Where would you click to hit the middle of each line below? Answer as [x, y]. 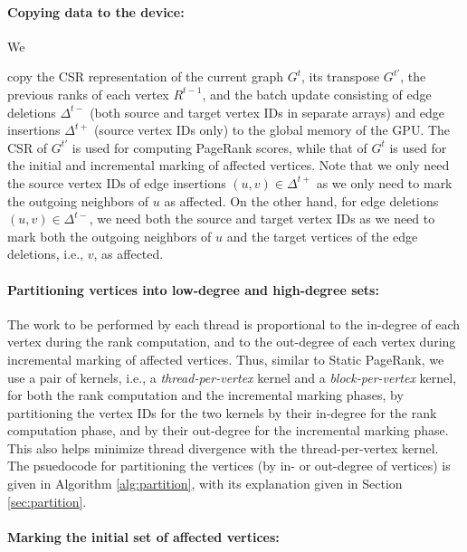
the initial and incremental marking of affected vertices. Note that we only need [229, 165]
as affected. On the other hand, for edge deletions [301, 200]
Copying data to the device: [96, 11]
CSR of [28, 147]
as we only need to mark [384, 182]
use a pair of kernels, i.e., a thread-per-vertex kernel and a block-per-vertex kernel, [232, 377]
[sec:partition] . [47, 501]
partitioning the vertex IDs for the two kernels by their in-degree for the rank [222, 412]
